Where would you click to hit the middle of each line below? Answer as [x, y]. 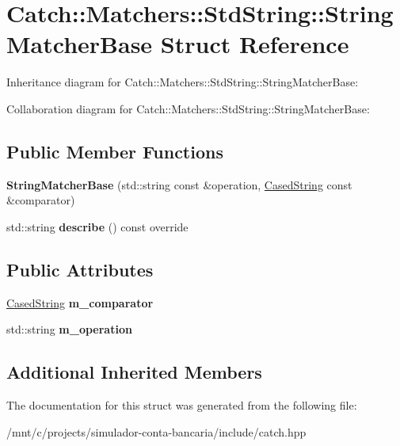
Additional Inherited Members [134, 372]
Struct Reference [255, 44]
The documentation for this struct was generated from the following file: [182, 405]
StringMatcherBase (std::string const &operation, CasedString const [179, 184]
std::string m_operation [69, 329]
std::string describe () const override [97, 226]
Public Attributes [80, 269]
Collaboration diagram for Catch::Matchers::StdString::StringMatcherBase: [188, 108]
